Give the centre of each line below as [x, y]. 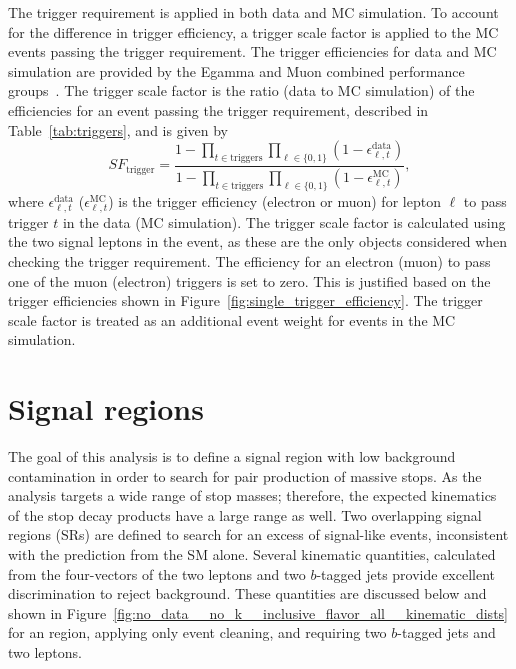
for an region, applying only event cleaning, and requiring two [197, 632]
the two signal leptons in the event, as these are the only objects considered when [258, 241]
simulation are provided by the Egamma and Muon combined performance [236, 70]
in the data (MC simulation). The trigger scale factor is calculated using [284, 221]
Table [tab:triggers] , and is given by [118, 129]
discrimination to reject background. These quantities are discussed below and [247, 593]
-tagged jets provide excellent [406, 573]
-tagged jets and [446, 632]
